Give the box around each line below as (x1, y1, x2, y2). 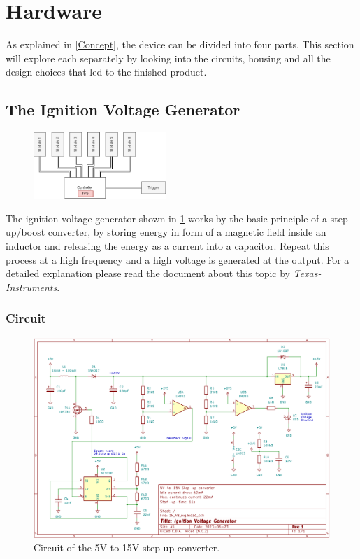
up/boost (6, 225, 45, 239)
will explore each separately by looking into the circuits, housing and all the (6, 50, 331, 65)
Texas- (293, 266, 322, 281)
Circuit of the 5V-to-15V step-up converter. (34, 540, 220, 555)
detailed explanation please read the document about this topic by (6, 266, 290, 281)
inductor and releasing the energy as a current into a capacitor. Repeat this (6, 239, 329, 253)
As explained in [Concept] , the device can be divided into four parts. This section (6, 37, 354, 52)
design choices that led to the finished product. (6, 64, 207, 79)
